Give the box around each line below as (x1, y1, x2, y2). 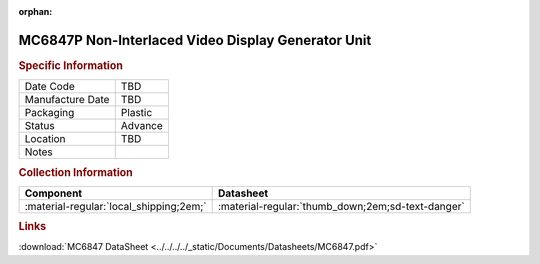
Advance (120, 119, 164, 133)
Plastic (120, 106, 153, 120)
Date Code (24, 80, 75, 94)
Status (24, 119, 55, 133)
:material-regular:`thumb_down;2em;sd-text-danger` (217, 199, 465, 213)
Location (24, 132, 66, 146)
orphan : (18, 6, 53, 17)
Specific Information (18, 58, 124, 72)
